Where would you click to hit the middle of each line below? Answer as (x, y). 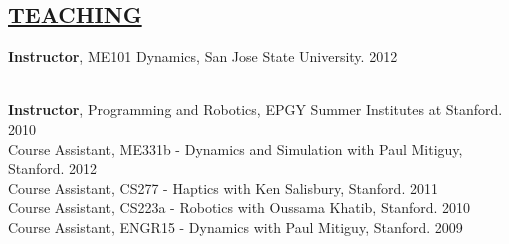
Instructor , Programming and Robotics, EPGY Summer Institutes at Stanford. (255, 109)
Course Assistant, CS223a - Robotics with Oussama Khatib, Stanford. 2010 (239, 207)
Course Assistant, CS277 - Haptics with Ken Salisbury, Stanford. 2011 (223, 187)
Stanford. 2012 (53, 168)
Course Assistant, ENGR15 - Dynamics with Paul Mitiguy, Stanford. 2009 (235, 226)
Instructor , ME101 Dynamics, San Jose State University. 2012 (203, 56)
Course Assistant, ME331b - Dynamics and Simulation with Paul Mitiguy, (235, 148)
